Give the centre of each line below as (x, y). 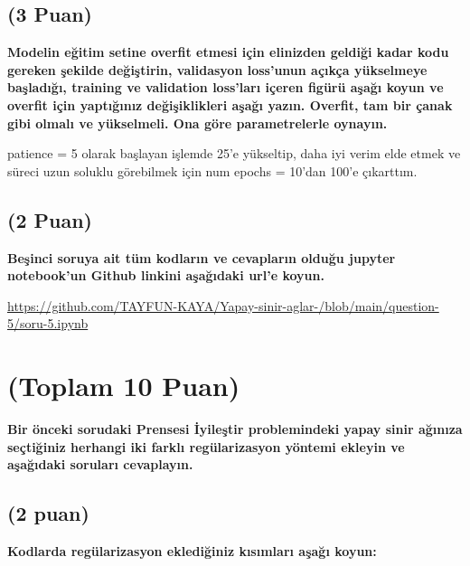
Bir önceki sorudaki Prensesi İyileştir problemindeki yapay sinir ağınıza (235, 429)
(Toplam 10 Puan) (124, 386)
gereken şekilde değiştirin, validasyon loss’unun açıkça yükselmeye (217, 69)
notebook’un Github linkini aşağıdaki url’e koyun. (166, 275)
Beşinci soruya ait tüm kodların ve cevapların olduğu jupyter (202, 257)
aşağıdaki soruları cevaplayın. (100, 464)
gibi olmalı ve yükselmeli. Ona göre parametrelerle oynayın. (197, 123)
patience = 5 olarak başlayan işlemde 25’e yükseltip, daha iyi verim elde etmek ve (234, 153)
